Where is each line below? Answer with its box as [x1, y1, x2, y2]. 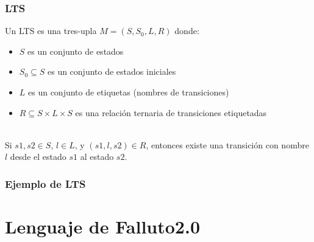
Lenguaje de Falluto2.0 [5, 214, 200, 238]
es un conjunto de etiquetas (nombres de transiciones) [28, 86, 229, 98]
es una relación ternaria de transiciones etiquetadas [75, 106, 267, 119]
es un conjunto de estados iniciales [47, 65, 176, 78]
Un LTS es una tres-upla [5, 24, 97, 37]
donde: [174, 24, 199, 37]
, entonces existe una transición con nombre [146, 138, 309, 151]
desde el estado [10, 150, 66, 163]
